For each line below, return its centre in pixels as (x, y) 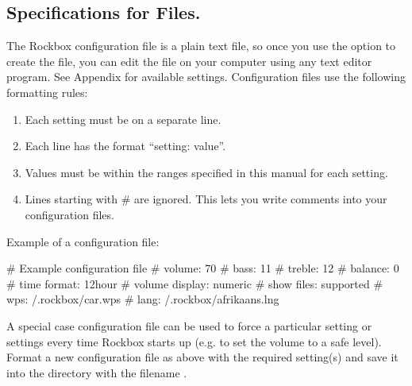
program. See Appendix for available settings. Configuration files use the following (206, 77)
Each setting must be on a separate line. (123, 119)
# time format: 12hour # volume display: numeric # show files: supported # (195, 283)
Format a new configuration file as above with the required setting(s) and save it (202, 357)
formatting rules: (47, 92)
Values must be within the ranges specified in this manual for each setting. (206, 172)
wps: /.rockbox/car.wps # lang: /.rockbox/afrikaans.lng (143, 299)
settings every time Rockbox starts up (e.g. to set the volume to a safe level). (194, 341)
